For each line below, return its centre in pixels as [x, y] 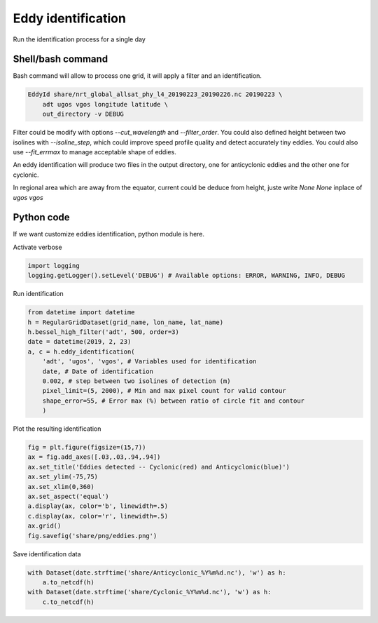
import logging [54, 266]
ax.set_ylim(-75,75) [63, 477]
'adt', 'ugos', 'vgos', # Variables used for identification [149, 362]
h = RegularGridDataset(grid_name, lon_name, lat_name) [126, 322]
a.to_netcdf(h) [68, 582]
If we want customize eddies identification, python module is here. [109, 234]
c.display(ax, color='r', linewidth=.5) [98, 516]
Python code [41, 217]
